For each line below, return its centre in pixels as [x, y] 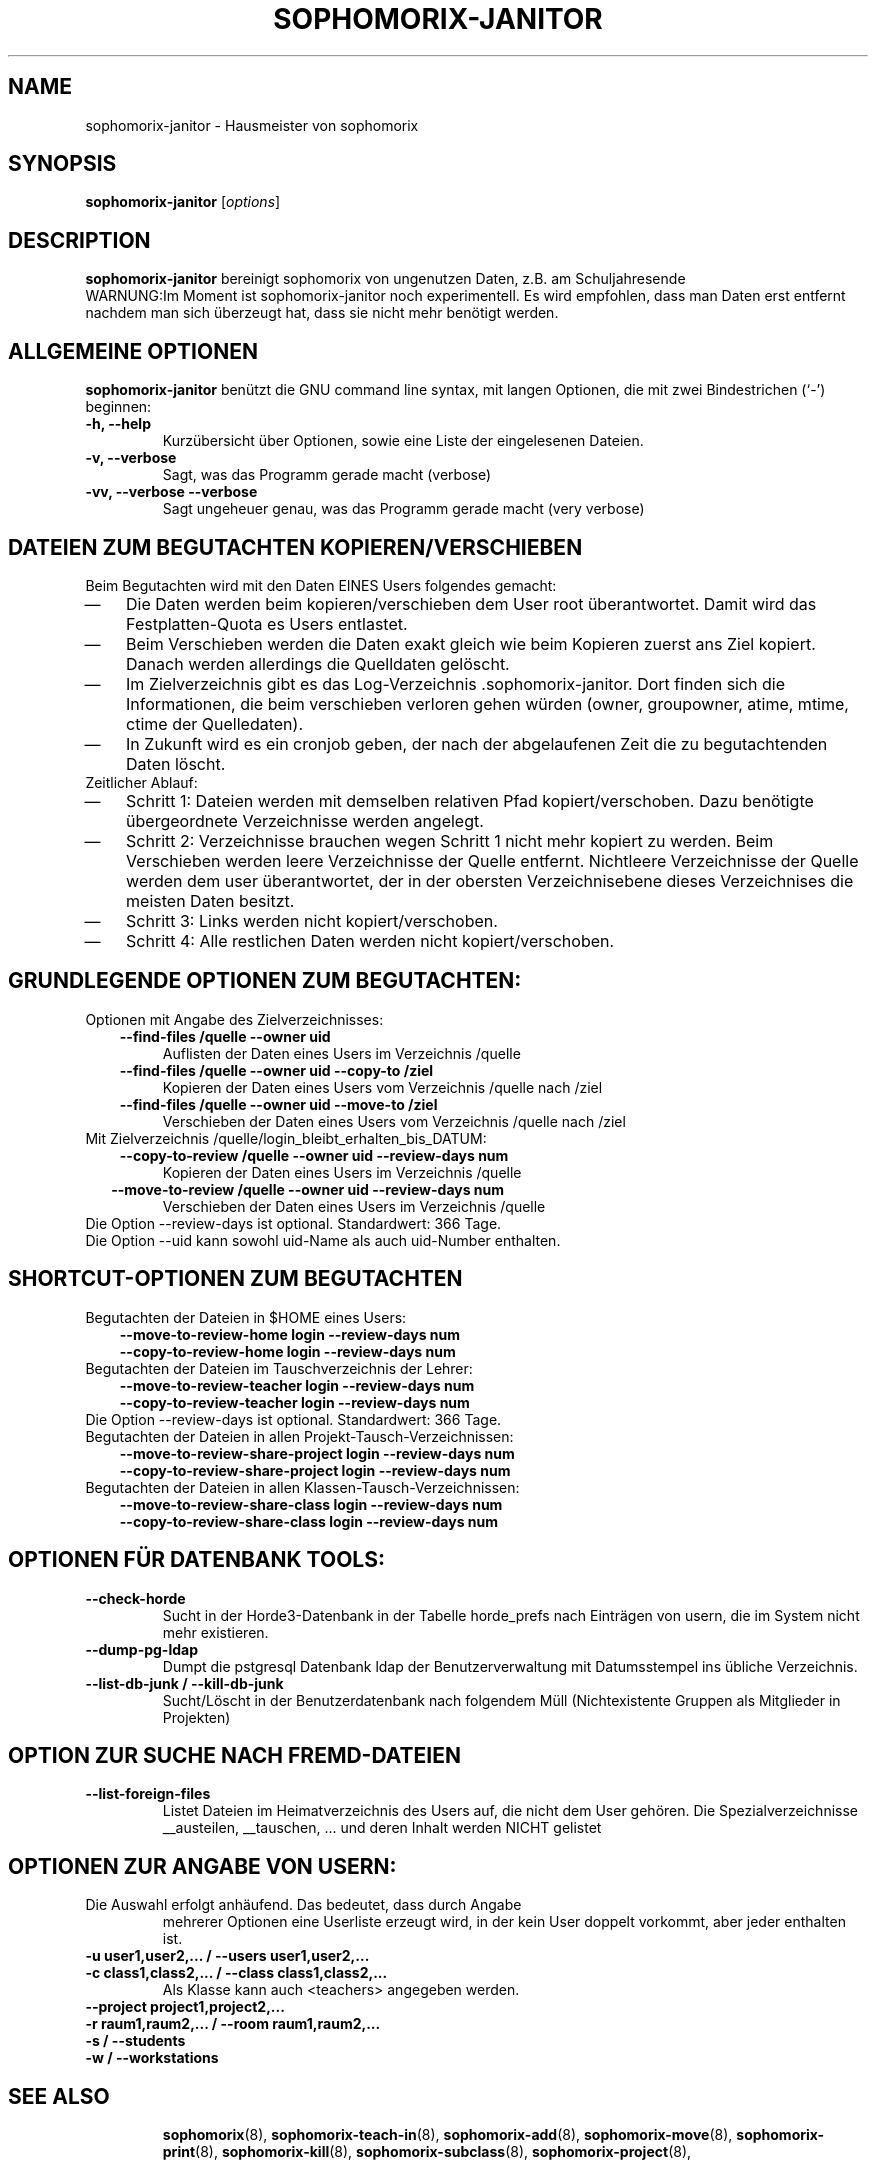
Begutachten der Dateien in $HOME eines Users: [246, 1317]
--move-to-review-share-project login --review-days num [317, 1453]
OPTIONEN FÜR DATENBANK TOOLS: [196, 1560]
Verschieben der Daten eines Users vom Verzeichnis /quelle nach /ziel [394, 1121]
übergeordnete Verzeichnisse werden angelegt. [305, 820]
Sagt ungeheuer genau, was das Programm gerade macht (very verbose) [403, 509]
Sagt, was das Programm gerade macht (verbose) [327, 475]
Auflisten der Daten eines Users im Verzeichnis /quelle [341, 1053]
